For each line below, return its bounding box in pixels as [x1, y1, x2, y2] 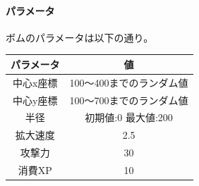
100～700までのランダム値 [69, 92, 188, 107]
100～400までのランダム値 [69, 75, 188, 89]
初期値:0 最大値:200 [85, 110, 173, 125]
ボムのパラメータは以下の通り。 [6, 30, 154, 44]
